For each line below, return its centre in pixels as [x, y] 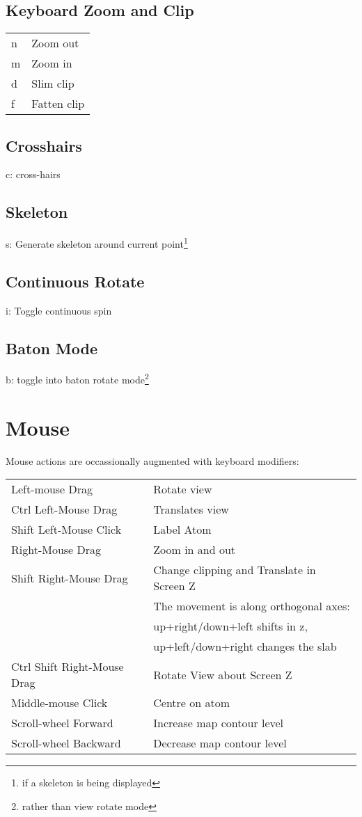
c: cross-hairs [33, 174]
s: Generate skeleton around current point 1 [97, 243]
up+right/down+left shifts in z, [230, 626]
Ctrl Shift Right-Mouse [68, 667]
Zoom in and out [195, 550]
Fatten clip [58, 104]
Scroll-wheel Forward [62, 723]
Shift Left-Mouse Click [66, 530]
